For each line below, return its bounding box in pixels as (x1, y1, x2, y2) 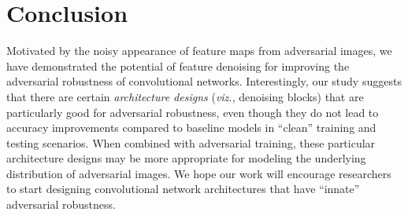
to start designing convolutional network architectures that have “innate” (6, 180, 360, 197)
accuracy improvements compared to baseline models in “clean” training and (6, 119, 376, 136)
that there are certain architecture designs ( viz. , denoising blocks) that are (6, 88, 364, 104)
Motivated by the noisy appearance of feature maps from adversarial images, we (6, 42, 392, 59)
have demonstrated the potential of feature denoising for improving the (6, 57, 350, 74)
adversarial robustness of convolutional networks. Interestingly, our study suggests (6, 73, 402, 89)
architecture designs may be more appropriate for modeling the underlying (6, 150, 366, 166)
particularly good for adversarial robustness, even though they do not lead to (6, 104, 379, 120)
